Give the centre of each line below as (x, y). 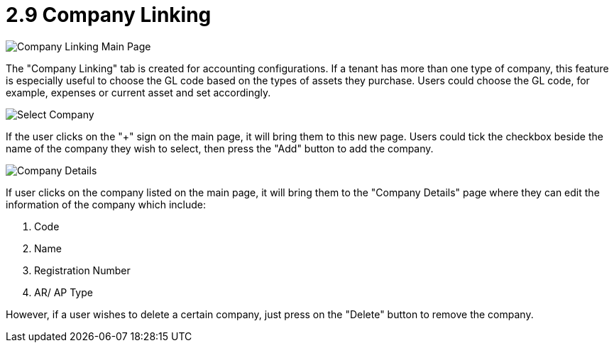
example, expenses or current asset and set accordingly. (138, 92)
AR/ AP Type (64, 292)
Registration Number (82, 270)
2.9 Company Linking (109, 15)
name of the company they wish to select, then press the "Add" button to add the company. (220, 148)
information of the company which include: (106, 204)
